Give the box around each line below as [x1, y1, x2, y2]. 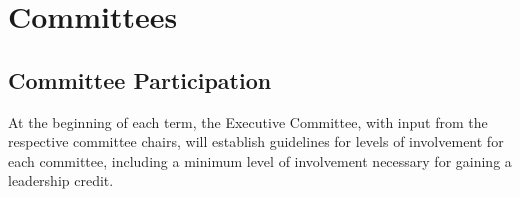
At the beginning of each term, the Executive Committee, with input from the [8, 111, 488, 132]
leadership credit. [8, 170, 114, 191]
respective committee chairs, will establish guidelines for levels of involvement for [8, 131, 504, 152]
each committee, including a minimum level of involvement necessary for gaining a [8, 150, 512, 171]
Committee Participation [8, 64, 272, 95]
